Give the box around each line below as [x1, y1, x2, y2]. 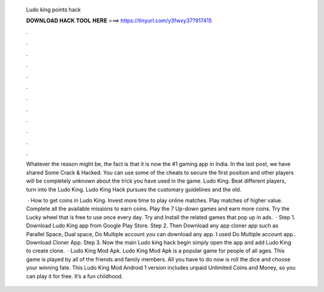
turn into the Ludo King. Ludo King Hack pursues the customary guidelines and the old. [26, 186, 242, 193]
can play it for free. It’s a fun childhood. [26, 272, 123, 279]
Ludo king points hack [26, 6, 81, 13]
